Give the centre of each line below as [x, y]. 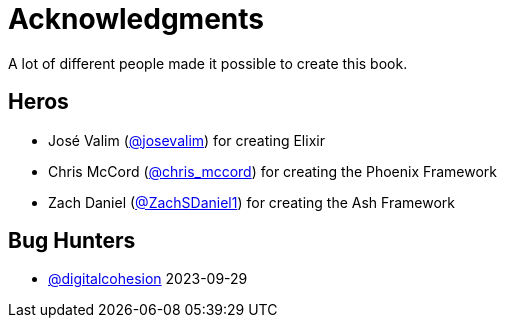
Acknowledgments [136, 19]
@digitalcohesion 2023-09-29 [148, 279]
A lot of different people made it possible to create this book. [208, 63]
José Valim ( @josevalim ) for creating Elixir [186, 140]
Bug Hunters [72, 241]
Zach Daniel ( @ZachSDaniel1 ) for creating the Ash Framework [251, 202]
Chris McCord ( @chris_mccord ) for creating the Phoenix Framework [272, 171]
